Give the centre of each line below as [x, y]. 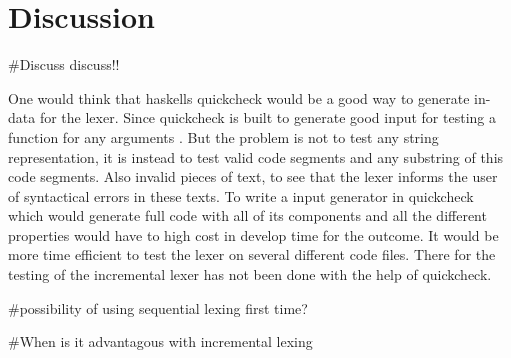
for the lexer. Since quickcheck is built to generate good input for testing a [267, 117]
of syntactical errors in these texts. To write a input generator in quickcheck [241, 195]
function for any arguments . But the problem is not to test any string [223, 136]
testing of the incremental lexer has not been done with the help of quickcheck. [250, 274]
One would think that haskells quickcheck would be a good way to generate [239, 97]
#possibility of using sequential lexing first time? [158, 307]
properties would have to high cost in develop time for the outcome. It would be [253, 234]
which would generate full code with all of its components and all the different [247, 215]
